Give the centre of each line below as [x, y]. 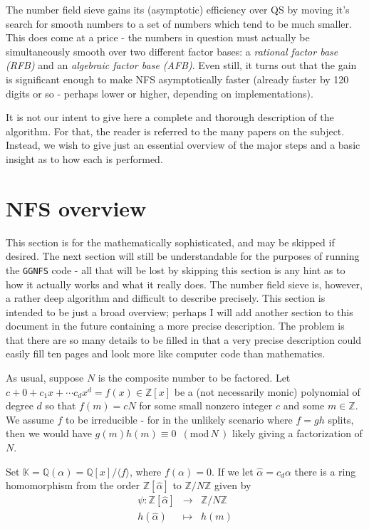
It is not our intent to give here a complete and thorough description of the [170, 117]
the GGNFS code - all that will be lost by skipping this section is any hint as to [176, 269]
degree [20, 405]
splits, [341, 419]
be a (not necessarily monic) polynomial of [267, 391]
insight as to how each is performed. [84, 158]
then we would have [49, 433]
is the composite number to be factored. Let [194, 378]
